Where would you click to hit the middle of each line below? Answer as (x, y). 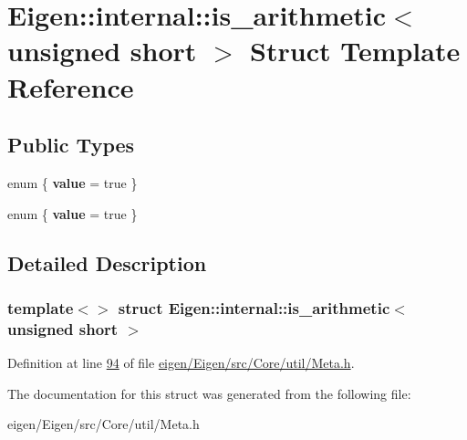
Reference (71, 86)
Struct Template (355, 51)
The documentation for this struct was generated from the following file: (209, 393)
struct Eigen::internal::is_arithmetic (254, 307)
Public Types (71, 145)
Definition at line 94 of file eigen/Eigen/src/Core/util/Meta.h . (181, 363)
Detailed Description (107, 262)
